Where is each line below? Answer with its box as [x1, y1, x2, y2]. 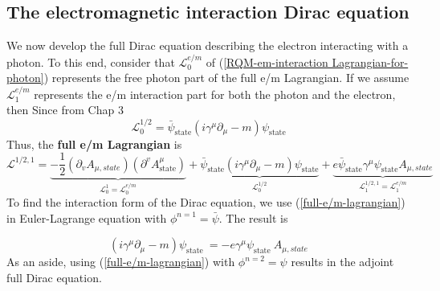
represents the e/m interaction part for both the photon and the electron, [34, 85, 396, 102]
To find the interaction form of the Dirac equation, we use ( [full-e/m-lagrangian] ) [6, 194, 405, 211]
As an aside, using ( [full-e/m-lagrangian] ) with [6, 253, 235, 270]
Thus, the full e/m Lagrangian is [6, 135, 182, 152]
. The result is [218, 209, 288, 226]
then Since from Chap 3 [6, 101, 124, 118]
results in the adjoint [291, 253, 394, 270]
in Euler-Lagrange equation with [6, 209, 167, 226]
